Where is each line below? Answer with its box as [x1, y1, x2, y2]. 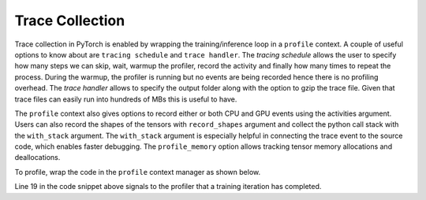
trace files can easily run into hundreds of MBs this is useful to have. [14, 94, 237, 104]
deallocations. [14, 153, 61, 162]
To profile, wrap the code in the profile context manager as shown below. [14, 167, 261, 176]
